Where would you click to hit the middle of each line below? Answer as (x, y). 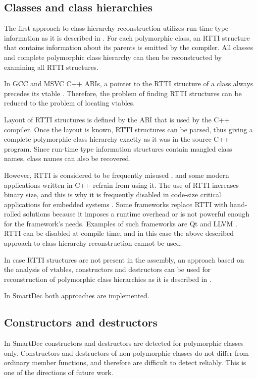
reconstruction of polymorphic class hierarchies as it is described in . (108, 279)
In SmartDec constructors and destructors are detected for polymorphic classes (124, 343)
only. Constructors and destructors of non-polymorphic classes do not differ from (127, 352)
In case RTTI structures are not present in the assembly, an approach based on (124, 259)
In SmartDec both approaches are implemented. (77, 296)
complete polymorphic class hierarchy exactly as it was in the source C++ (117, 139)
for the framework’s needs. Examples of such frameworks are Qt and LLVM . (121, 223)
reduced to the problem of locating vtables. (70, 103)
